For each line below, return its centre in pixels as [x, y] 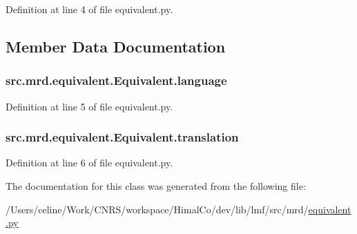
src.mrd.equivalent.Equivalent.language [116, 80]
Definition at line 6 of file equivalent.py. [89, 163]
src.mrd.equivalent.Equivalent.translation [122, 137]
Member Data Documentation [116, 46]
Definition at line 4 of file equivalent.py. [89, 9]
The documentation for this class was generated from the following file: [156, 186]
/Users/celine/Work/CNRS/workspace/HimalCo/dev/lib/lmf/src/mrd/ [157, 209]
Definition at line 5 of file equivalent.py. [89, 106]
